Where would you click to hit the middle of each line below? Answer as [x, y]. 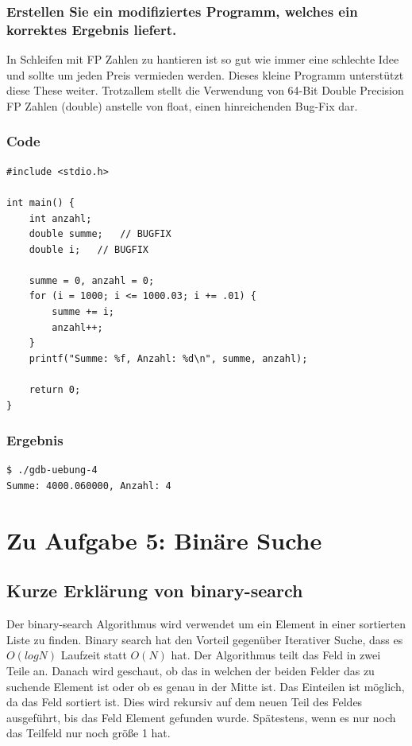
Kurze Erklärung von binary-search [155, 591]
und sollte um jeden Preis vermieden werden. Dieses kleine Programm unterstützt [205, 74]
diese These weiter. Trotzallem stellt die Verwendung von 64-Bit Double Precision [205, 90]
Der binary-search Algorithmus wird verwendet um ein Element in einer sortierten [206, 624]
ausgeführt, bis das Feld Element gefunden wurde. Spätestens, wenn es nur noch [201, 717]
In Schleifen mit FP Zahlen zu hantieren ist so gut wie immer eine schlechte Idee [203, 59]
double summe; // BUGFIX [100, 234]
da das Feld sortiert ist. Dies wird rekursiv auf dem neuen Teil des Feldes [185, 702]
